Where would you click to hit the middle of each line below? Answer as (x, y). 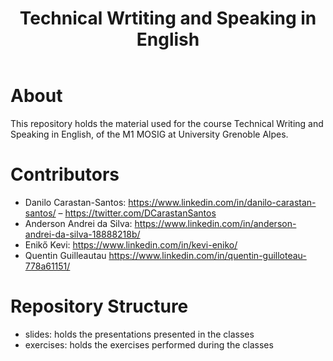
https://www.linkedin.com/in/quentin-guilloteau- (207, 255)
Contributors (65, 174)
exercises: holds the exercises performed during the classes (149, 344)
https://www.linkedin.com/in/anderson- (215, 223)
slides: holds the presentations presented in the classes (139, 334)
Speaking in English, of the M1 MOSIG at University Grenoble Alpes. (149, 134)
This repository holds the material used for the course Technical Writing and (167, 123)
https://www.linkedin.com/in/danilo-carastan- (222, 202)
